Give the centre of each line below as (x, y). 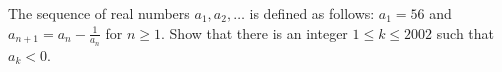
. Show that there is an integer (254, 32)
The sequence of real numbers (99, 13)
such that (465, 32)
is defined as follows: (312, 13)
